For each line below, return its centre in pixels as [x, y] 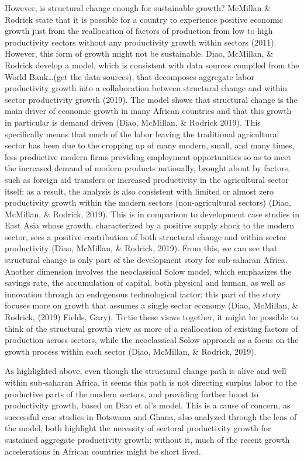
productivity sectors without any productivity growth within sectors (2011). [141, 42]
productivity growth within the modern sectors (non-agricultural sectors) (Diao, [148, 202]
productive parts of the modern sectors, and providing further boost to [132, 394]
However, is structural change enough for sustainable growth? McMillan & [138, 8]
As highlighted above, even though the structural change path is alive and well [146, 371]
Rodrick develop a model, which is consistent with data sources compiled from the [152, 65]
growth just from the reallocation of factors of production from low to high [139, 31]
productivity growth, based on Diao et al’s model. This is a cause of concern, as [148, 405]
